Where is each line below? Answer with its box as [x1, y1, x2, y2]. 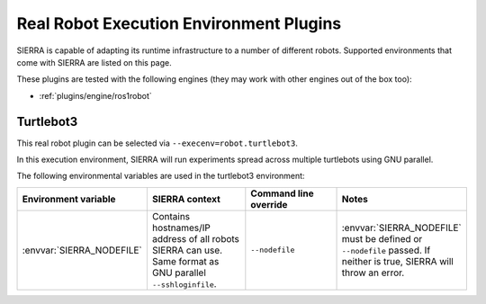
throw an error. [341, 266, 405, 279]
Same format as [151, 255, 220, 267]
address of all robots [151, 232, 240, 245]
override [250, 198, 288, 210]
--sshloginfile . [151, 277, 217, 290]
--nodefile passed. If [341, 244, 431, 256]
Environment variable [22, 192, 116, 205]
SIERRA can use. [151, 244, 223, 256]
